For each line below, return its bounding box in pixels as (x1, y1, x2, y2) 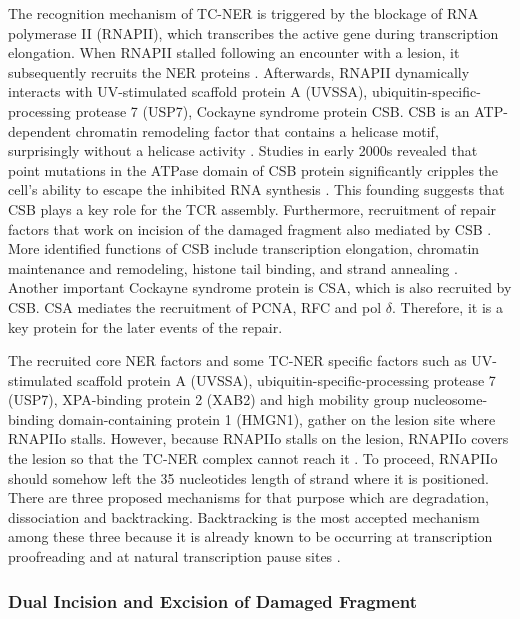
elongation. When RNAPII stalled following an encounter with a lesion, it (8, 42, 460, 63)
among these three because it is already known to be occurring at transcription (8, 526, 493, 547)
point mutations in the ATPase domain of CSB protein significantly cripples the (8, 159, 499, 180)
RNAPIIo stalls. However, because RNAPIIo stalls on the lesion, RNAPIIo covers (8, 428, 509, 449)
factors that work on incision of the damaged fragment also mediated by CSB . (8, 218, 492, 239)
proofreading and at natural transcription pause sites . (8, 546, 341, 567)
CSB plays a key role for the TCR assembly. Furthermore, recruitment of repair (8, 198, 497, 219)
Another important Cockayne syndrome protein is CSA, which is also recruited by (8, 277, 512, 298)
